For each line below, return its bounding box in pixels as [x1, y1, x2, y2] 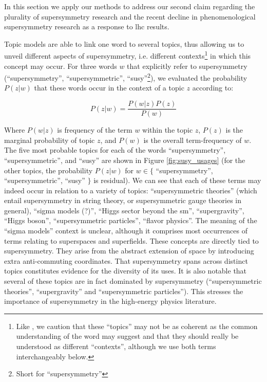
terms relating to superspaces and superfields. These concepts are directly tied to [4, 235, 259, 246]
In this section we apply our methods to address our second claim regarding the [4, 1, 255, 11]
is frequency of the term [57, 124, 132, 135]
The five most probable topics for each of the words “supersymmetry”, [4, 144, 226, 155]
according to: [192, 82, 234, 93]
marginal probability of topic [4, 134, 95, 145]
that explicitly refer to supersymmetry [127, 60, 247, 71]
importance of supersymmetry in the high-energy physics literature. [4, 296, 217, 306]
